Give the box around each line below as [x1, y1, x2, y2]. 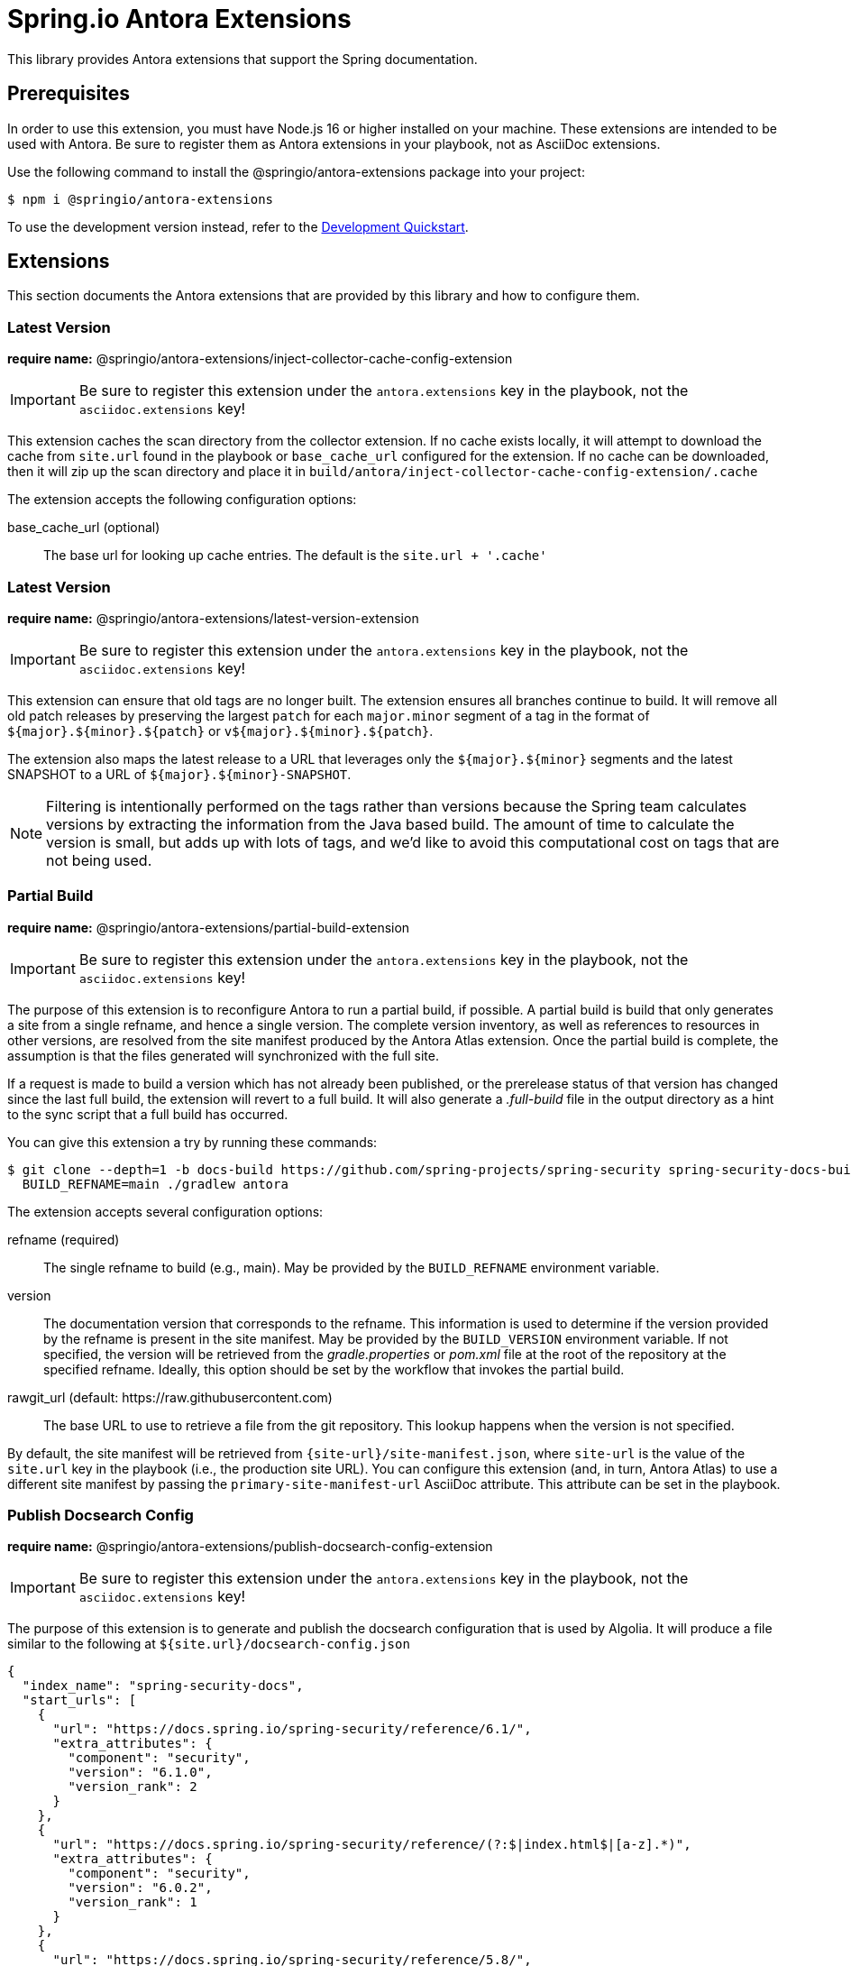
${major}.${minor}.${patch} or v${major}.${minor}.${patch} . [7, 722, 434, 739]
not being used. [46, 850, 152, 869]
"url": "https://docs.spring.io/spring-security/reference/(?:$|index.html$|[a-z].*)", [52, 1837, 691, 1852]
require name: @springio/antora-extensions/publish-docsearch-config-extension [7, 1539, 493, 1555]
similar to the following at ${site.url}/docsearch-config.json [7, 1636, 410, 1652]
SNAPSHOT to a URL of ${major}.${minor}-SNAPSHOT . [7, 766, 352, 782]
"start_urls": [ [22, 1693, 137, 1708]
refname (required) [7, 1231, 120, 1247]
